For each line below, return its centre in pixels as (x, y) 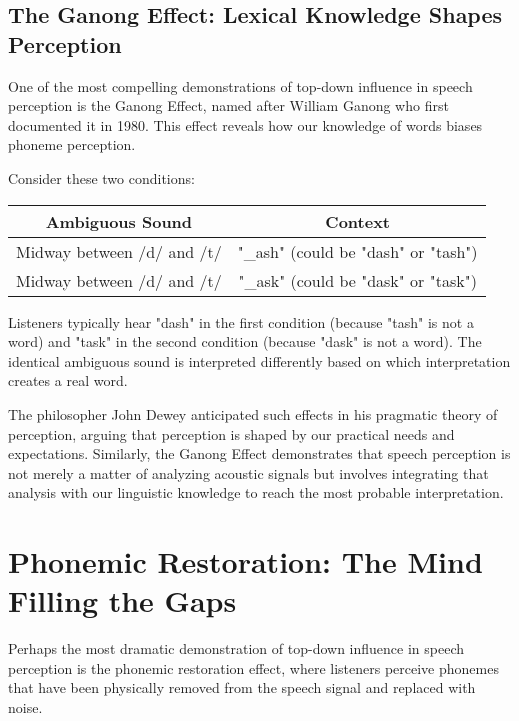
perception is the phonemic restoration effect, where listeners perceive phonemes (253, 667)
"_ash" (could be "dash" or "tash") (357, 251)
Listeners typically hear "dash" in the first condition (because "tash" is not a (241, 321)
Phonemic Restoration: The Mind (245, 561)
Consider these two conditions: (101, 177)
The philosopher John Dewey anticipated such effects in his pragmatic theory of (253, 413)
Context (357, 221)
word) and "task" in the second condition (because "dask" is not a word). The (245, 341)
